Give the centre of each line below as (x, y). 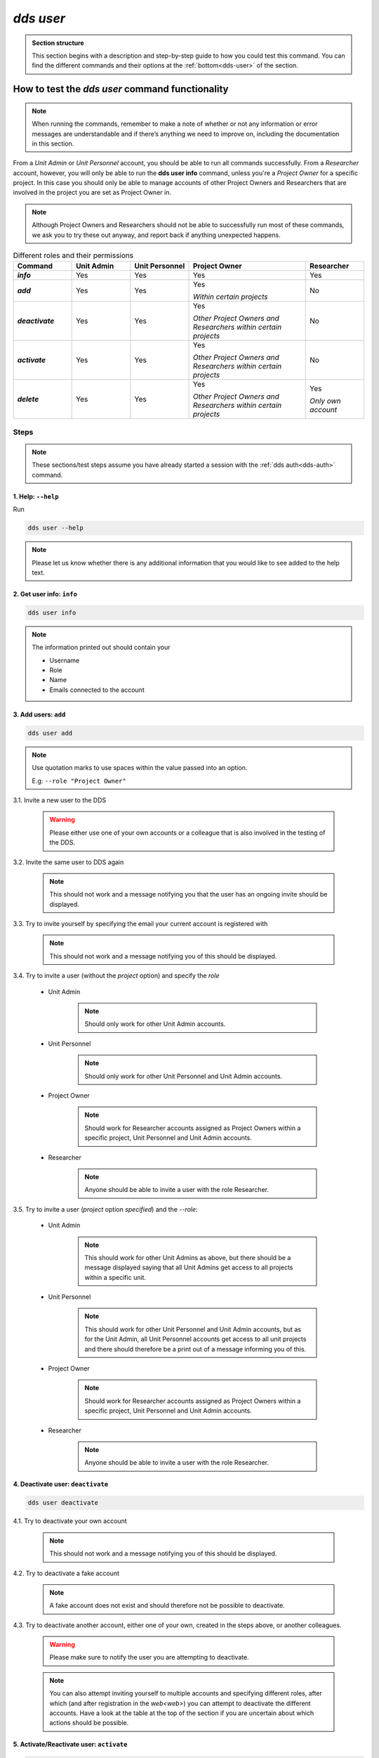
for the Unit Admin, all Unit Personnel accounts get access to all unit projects (195, 1339)
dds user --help (56, 528)
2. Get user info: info (45, 594)
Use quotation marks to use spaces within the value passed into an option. (140, 768)
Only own (326, 401)
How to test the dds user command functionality (121, 89)
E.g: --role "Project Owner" (79, 781)
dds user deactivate (63, 1503)
